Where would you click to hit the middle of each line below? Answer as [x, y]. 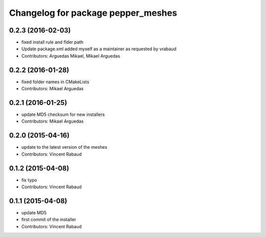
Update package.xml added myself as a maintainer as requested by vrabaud [99, 49]
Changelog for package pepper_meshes [93, 13]
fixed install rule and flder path [52, 42]
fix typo [29, 180]
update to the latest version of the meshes [64, 147]
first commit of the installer [49, 220]
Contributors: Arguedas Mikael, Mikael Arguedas [71, 56]
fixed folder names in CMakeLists [55, 82]
